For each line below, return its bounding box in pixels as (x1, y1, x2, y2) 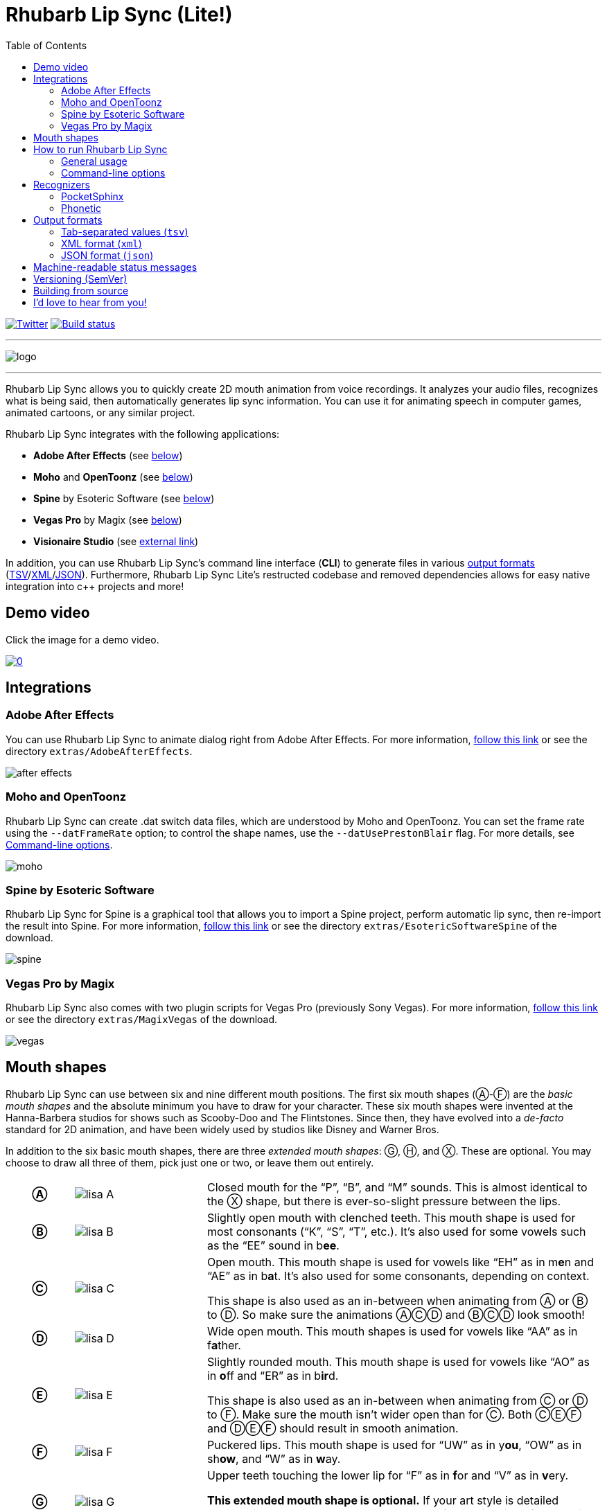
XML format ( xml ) (61, 237, 142, 249)
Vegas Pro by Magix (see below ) (33, 513, 182, 526)
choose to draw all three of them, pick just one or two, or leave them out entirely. (6, 1156, 374, 1169)
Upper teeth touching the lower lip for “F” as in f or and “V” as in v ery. (206, 1468, 569, 1482)
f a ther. (206, 1338, 241, 1352)
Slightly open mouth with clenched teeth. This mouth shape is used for (206, 1210, 576, 1225)
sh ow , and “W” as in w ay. (206, 1451, 341, 1466)
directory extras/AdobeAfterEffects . (6, 745, 193, 757)
